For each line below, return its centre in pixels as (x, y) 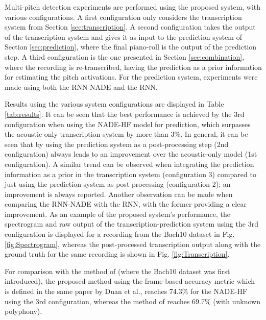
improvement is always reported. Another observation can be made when (119, 194)
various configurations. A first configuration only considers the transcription (123, 17)
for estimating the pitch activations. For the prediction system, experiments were (131, 77)
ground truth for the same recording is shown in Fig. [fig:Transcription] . (117, 254)
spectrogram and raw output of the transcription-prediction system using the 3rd (131, 224)
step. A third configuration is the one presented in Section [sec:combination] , (125, 56)
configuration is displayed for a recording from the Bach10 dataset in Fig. (120, 234)
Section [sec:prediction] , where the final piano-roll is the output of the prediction (131, 47)
